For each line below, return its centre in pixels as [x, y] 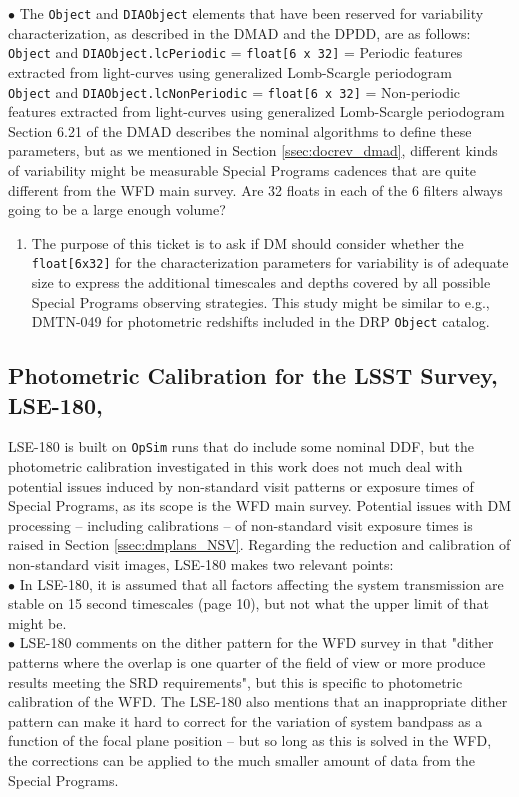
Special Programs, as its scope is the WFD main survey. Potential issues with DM [260, 505]
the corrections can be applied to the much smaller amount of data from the [241, 759]
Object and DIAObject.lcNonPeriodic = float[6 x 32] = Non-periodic [234, 91]
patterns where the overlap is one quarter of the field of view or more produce [247, 662]
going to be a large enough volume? [117, 209]
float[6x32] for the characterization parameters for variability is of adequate [270, 262]
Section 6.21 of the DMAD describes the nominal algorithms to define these [240, 130]
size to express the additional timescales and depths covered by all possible [261, 281]
